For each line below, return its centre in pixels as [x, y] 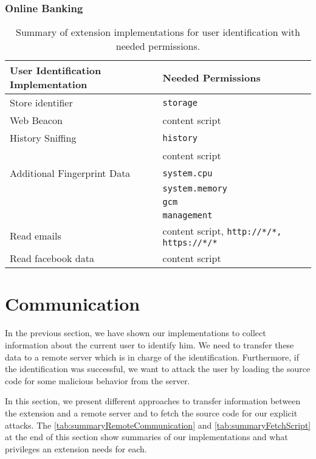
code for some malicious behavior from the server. [98, 380]
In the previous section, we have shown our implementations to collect [136, 333]
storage [180, 102]
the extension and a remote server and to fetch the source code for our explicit [151, 412]
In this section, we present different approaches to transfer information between [153, 401]
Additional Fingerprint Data [70, 173]
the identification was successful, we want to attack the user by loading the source [158, 369]
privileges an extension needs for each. [76, 448]
